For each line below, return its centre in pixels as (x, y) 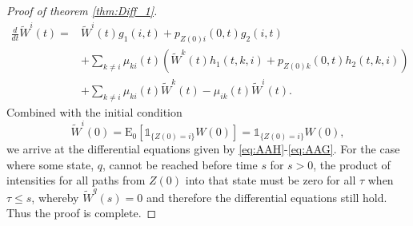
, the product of (352, 164)
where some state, (50, 164)
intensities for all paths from (76, 180)
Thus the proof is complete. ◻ (82, 213)
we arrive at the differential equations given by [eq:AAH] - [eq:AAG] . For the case (203, 149)
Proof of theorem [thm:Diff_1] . (82, 10)
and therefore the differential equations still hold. (267, 197)
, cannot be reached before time (180, 164)
